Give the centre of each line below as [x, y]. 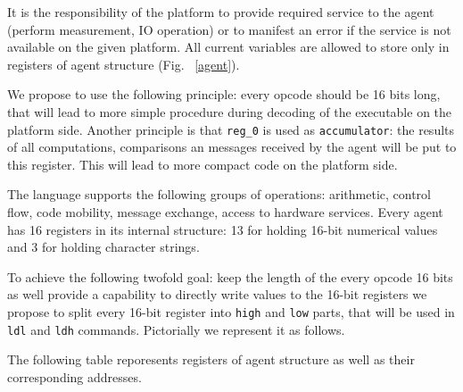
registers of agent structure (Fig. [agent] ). [124, 64]
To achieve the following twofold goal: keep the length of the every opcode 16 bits [230, 276]
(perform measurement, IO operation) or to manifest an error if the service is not [229, 29]
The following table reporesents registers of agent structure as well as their [211, 359]
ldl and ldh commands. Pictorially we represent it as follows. [176, 329]
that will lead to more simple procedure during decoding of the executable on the [230, 111]
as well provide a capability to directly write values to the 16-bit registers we [217, 294]
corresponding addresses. [74, 376]
